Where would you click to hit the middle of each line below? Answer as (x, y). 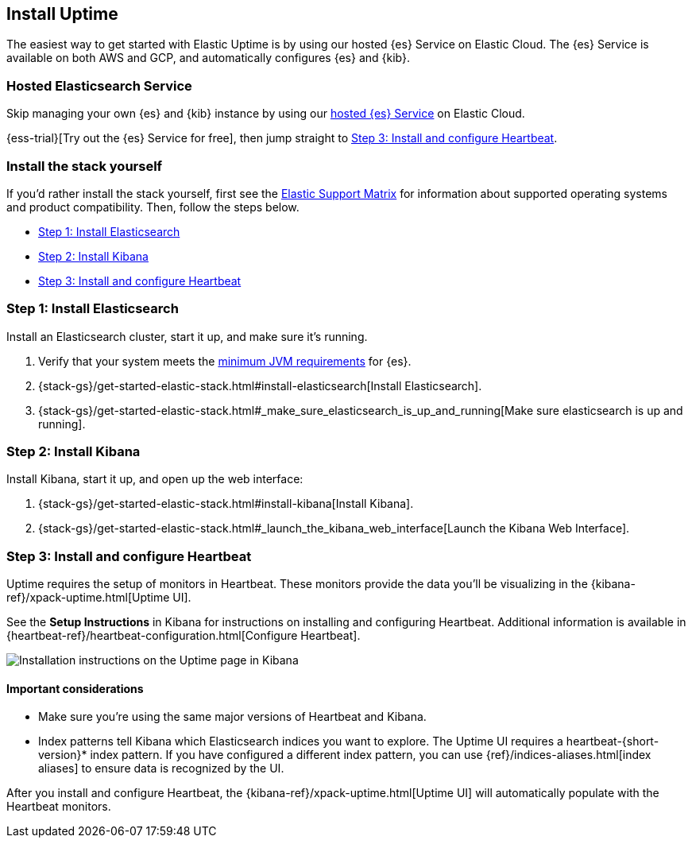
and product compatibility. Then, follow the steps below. (153, 207)
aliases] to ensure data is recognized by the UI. (161, 769)
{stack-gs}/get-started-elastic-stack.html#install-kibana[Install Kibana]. (226, 504)
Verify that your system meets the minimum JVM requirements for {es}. (225, 361)
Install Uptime (62, 14)
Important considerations (75, 688)
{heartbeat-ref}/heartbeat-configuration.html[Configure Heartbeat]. (184, 636)
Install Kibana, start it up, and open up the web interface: (155, 479)
